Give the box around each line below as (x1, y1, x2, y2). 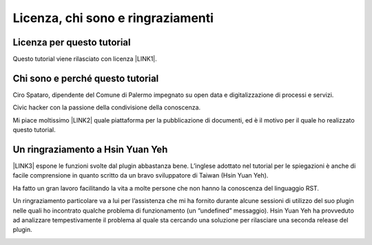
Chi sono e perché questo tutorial (12, 72, 159, 84)
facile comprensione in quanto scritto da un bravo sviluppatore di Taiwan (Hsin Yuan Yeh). (12, 171, 269, 180)
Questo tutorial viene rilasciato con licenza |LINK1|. (12, 55, 158, 63)
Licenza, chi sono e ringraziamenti (12, 10, 214, 25)
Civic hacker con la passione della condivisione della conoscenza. (12, 103, 201, 111)
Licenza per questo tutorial (12, 36, 131, 48)
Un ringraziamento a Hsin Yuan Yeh (12, 143, 168, 155)
